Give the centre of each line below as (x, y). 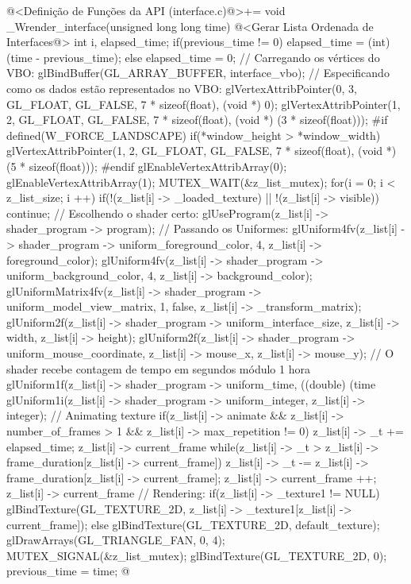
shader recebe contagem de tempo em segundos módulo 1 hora (158, 368)
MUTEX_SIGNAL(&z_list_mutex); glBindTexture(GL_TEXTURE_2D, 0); (197, 555)
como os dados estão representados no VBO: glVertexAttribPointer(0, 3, (182, 88)
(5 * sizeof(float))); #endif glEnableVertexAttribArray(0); (147, 166)
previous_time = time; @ (68, 571)
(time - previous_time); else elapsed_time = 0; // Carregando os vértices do (193, 57)
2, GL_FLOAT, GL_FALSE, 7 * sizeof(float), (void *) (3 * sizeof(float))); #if (197, 120)
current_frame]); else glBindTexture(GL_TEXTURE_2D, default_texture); (193, 524)
